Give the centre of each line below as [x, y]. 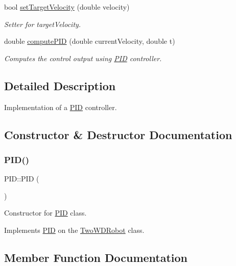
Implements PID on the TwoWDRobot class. [74, 230]
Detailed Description [60, 85]
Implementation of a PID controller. [61, 107]
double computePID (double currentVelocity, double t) [90, 41]
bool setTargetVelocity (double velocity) [67, 7]
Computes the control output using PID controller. [83, 58]
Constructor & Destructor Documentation [118, 134]
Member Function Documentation [96, 257]
